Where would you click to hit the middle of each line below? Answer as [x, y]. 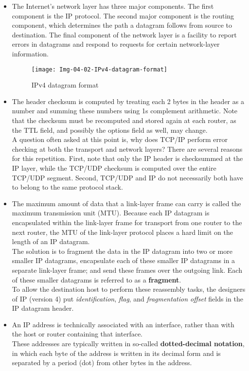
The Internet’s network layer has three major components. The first [113, 6]
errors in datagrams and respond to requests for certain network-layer [116, 44]
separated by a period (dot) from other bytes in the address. [102, 362]
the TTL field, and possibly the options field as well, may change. [110, 130]
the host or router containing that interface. [77, 334]
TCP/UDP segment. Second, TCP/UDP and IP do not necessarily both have [127, 177]
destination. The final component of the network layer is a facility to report [124, 34]
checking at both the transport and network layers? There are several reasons [127, 149]
